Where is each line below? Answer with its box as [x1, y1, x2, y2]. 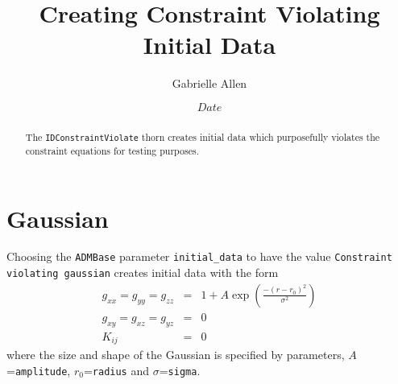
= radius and [83, 361, 150, 378]
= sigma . [159, 361, 201, 378]
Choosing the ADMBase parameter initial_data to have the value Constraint [6, 248, 392, 265]
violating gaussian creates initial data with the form [6, 264, 279, 281]
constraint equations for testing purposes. [25, 143, 199, 157]
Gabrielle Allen [172, 75, 247, 92]
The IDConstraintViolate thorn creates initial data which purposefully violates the [25, 130, 380, 143]
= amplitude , [6, 361, 71, 378]
